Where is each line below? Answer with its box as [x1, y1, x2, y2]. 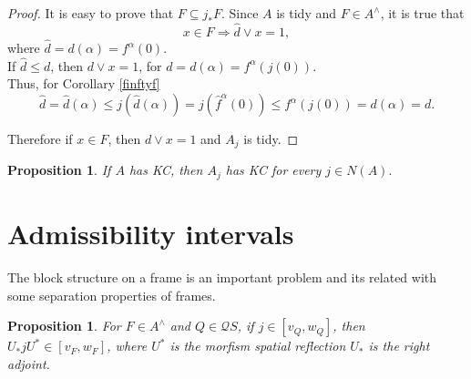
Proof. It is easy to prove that [7, 4, 174, 22]
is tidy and [276, 4, 337, 22]
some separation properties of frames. [7, 285, 216, 304]
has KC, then [128, 160, 203, 179]
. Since [220, 4, 259, 22]
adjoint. [7, 353, 50, 373]
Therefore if [7, 129, 73, 149]
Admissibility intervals [7, 215, 294, 252]
